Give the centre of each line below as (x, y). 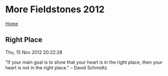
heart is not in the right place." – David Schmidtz (56, 67)
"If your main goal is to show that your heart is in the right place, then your (84, 62)
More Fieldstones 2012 (55, 9)
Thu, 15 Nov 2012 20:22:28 (34, 52)
